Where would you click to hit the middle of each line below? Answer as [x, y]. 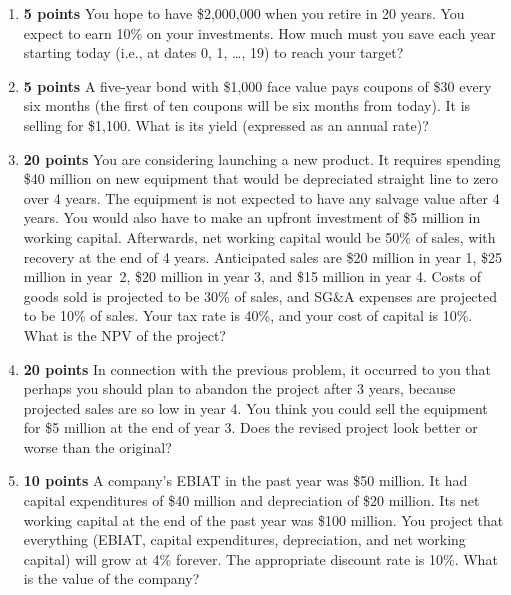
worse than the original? [97, 446]
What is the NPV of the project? [124, 334]
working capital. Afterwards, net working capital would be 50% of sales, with [259, 236]
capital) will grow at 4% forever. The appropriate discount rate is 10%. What [260, 558]
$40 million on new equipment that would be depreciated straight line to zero [261, 178]
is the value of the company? [111, 578]
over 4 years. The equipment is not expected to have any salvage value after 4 [261, 197]
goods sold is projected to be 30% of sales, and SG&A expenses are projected [260, 295]
